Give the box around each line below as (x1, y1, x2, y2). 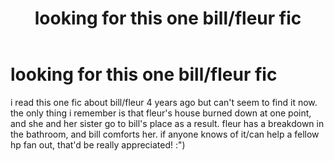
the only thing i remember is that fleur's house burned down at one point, (10, 107, 312, 119)
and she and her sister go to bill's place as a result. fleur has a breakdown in (10, 117, 325, 129)
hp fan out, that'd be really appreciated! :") (10, 138, 186, 151)
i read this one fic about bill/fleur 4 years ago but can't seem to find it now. (10, 96, 318, 108)
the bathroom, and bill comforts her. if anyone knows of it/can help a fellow (10, 128, 320, 140)
